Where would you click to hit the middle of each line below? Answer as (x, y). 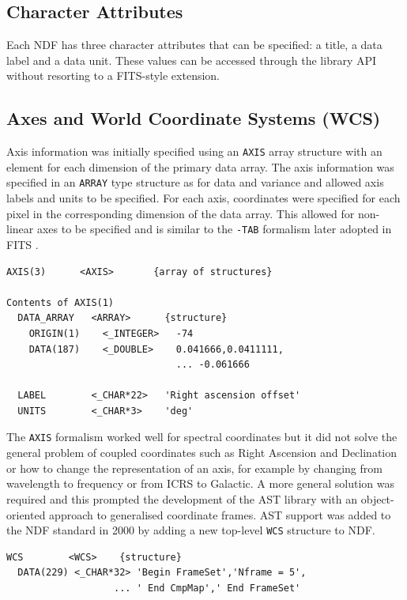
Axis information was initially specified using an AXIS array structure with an (194, 151)
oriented (26, 514)
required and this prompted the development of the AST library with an (182, 498)
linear (20, 229)
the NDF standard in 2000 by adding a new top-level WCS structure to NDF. (191, 530)
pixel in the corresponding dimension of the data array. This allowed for (181, 213)
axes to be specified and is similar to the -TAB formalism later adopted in (214, 229)
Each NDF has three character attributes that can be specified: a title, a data (194, 45)
